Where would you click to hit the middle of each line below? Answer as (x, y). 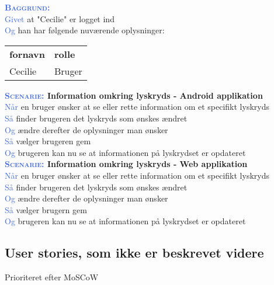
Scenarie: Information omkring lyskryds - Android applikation (134, 95)
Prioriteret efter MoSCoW (52, 277)
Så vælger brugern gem (46, 209)
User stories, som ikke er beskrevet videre (134, 253)
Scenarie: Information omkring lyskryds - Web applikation (126, 164)
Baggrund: (27, 7)
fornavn (27, 54)
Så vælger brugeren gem (48, 141)
